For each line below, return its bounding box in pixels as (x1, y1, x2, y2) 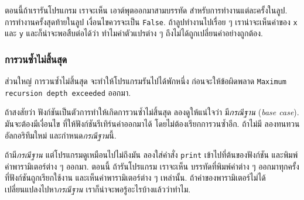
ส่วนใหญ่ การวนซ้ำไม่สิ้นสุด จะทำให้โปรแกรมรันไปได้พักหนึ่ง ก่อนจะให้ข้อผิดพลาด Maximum (5, 75, 286, 87)
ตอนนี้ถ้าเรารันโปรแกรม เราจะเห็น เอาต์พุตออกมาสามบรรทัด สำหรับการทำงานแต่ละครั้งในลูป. (5, 4, 288, 16)
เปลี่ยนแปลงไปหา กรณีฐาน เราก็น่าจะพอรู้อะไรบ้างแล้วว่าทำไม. (5, 183, 191, 195)
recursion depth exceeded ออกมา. (5, 86, 131, 98)
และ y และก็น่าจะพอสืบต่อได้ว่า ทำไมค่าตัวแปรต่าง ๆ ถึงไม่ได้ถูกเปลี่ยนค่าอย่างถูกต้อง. (5, 27, 263, 39)
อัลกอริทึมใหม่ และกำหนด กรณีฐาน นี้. (5, 129, 117, 141)
